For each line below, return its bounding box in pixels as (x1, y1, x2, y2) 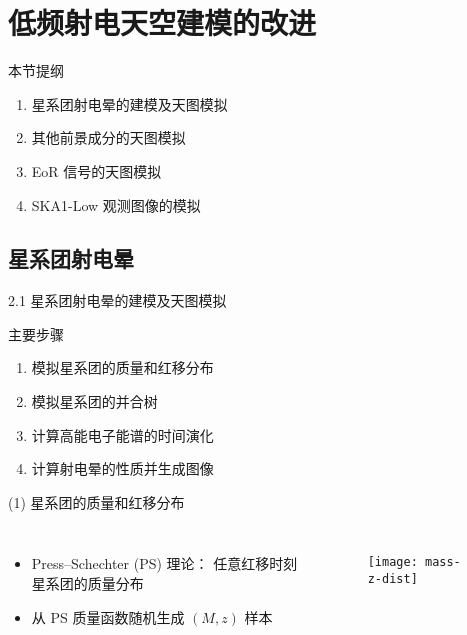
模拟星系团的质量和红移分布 (31, 357, 214, 378)
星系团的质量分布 (31, 573, 144, 594)
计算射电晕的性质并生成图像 (31, 458, 214, 479)
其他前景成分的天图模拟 (31, 127, 186, 148)
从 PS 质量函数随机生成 (31, 606, 185, 627)
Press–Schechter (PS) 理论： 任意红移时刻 (31, 553, 298, 574)
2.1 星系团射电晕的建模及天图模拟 (8, 290, 227, 311)
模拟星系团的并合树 (31, 391, 158, 412)
